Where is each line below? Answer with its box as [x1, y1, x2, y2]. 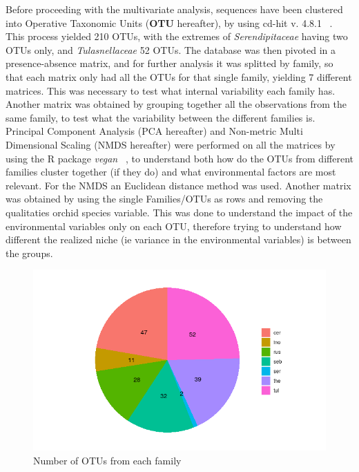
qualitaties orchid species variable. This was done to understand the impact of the [6, 205, 353, 219]
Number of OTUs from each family [33, 453, 182, 467]
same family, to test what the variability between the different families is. [6, 110, 316, 124]
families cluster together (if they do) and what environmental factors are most [6, 164, 336, 179]
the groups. [6, 245, 53, 260]
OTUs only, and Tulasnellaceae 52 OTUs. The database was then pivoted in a [6, 42, 336, 57]
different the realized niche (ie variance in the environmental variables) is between [6, 232, 351, 247]
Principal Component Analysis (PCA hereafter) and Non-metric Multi [6, 124, 303, 138]
